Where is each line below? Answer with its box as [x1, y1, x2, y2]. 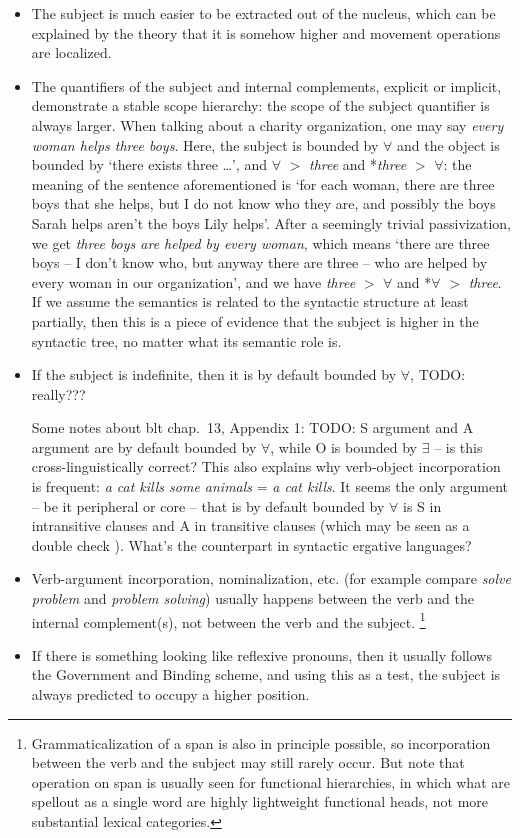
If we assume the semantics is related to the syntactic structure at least [31, 291, 469, 312]
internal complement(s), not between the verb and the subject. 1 [31, 608, 426, 632]
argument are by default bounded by [31, 436, 257, 457]
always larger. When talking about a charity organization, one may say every [31, 114, 504, 135]
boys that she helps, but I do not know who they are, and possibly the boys [31, 193, 496, 214]
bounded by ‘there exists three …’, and [31, 154, 267, 175]
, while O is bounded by [270, 436, 418, 457]
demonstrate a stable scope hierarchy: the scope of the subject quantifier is [31, 95, 490, 116]
